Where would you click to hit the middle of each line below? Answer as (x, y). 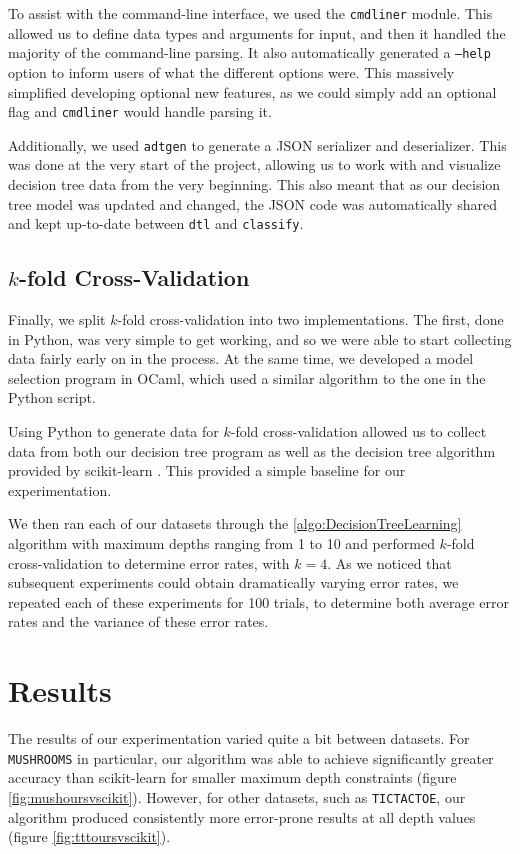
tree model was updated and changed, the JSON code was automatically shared (252, 203)
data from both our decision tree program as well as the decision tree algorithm (252, 450)
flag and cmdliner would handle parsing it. (140, 111)
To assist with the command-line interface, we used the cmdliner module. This (250, 13)
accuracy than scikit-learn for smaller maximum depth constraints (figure (232, 777)
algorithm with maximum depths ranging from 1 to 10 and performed (221, 542)
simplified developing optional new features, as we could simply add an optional (252, 91)
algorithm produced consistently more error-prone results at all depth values (242, 816)
